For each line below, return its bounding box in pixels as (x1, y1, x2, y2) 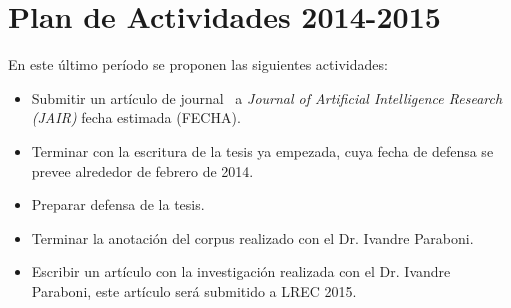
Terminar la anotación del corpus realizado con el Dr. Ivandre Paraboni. (31, 227, 474, 248)
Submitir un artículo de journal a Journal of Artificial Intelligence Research (31, 87, 503, 108)
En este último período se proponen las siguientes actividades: (8, 54, 388, 75)
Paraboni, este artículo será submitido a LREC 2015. (31, 280, 357, 301)
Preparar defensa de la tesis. (31, 194, 205, 215)
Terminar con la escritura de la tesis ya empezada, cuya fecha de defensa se (31, 140, 494, 161)
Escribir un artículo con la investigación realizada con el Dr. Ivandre (31, 261, 451, 282)
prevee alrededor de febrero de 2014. (31, 160, 254, 181)
